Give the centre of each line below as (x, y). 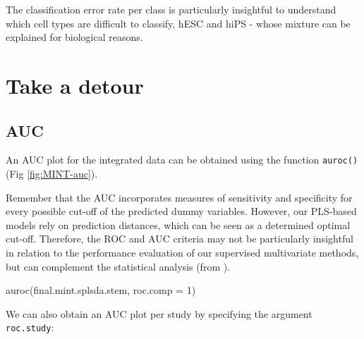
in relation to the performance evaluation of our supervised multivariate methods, (182, 252)
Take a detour (75, 85)
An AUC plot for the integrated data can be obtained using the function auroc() (182, 160)
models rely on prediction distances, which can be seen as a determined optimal (178, 224)
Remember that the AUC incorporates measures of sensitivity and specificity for (179, 197)
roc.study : (30, 327)
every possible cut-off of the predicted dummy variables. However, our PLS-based (181, 211)
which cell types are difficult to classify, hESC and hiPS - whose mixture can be (178, 23)
